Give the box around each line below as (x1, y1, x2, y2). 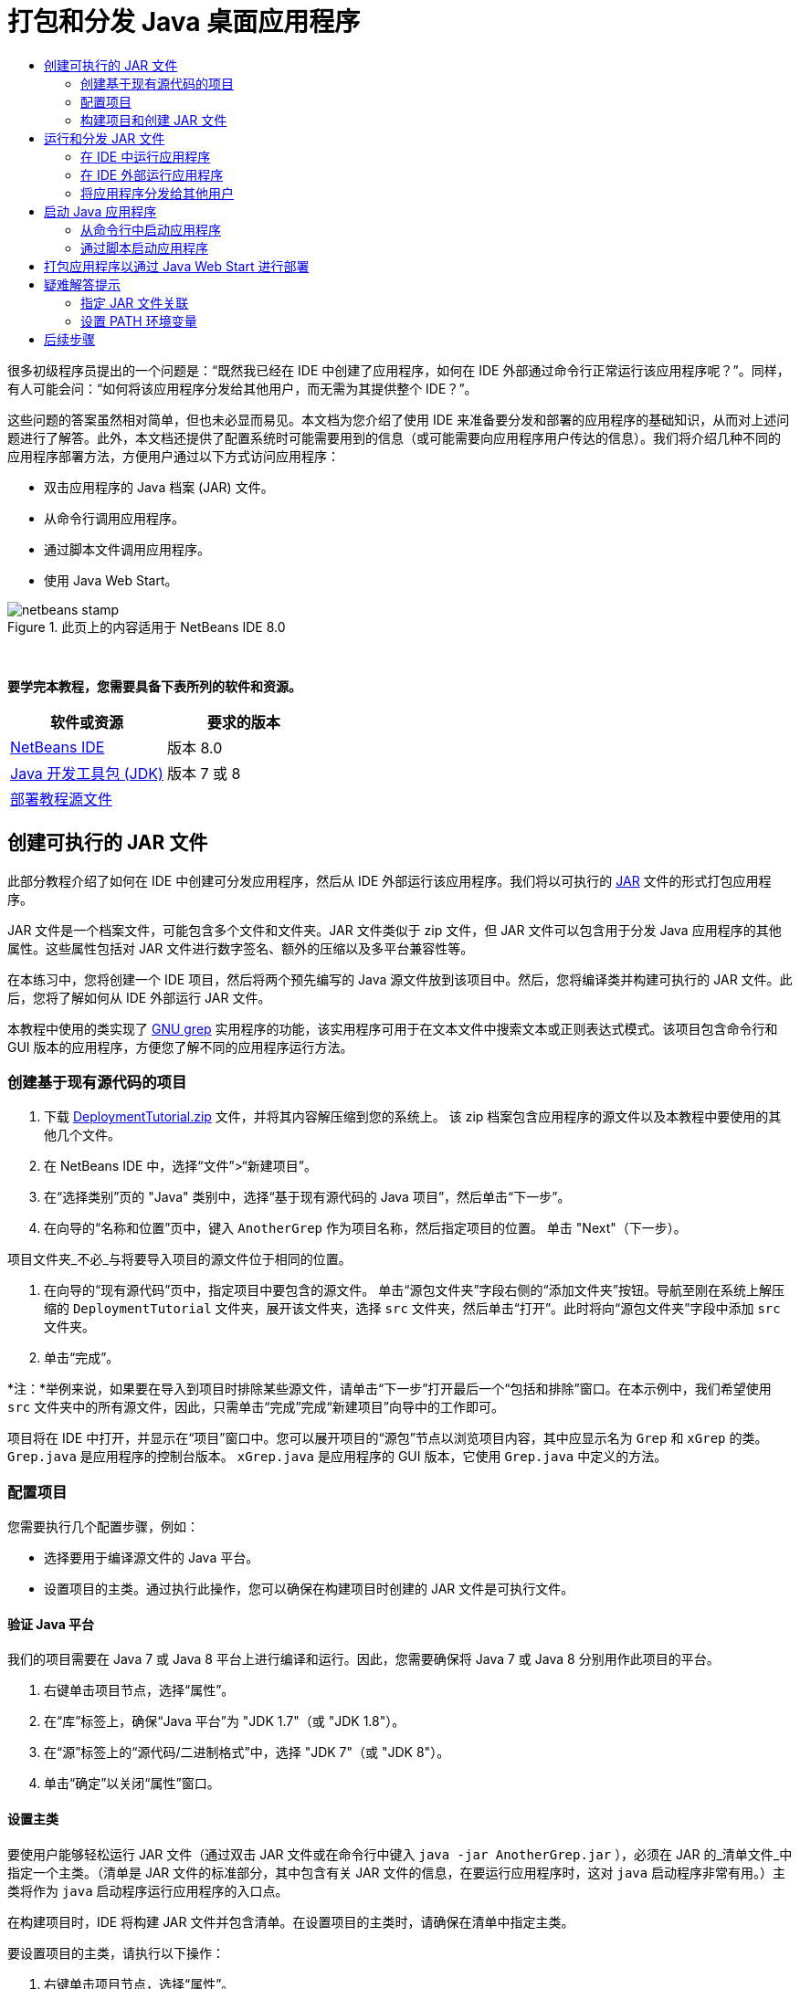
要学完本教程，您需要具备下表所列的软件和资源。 (7, 678, 301, 694)
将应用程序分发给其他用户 (80, 184, 234, 201)
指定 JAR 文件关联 (80, 294, 189, 310)
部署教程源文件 (10, 789, 113, 808)
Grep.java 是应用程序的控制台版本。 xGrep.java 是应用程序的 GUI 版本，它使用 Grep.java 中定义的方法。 (7, 1448, 668, 1465)
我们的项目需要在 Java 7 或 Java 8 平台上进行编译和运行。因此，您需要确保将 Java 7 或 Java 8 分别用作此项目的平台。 (7, 1651, 720, 1668)
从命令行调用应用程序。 (44, 510, 184, 526)
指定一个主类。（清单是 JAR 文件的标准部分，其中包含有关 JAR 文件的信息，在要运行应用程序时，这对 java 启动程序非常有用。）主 (7, 1864, 786, 1880)
